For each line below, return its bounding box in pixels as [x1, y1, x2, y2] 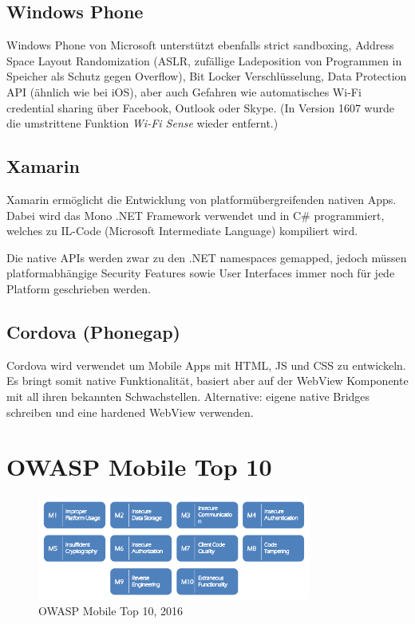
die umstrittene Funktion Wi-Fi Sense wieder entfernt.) [6, 115, 279, 131]
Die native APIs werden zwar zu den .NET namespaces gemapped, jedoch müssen [6, 249, 407, 265]
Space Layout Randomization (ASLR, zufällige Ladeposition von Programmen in [6, 52, 402, 69]
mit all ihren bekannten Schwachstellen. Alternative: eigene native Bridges [6, 387, 370, 404]
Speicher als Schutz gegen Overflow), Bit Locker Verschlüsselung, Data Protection [6, 68, 407, 84]
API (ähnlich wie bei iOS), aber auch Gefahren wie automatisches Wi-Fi [6, 83, 362, 100]
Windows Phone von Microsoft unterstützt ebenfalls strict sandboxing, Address [6, 37, 394, 53]
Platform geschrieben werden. [6, 280, 151, 296]
